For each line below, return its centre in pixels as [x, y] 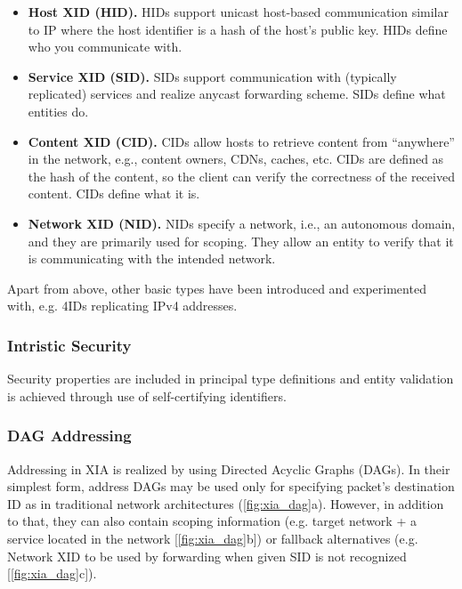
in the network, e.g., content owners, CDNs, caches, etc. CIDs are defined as [236, 159]
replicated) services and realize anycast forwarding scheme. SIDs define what [237, 94]
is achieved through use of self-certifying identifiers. [147, 395]
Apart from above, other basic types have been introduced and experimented [217, 288]
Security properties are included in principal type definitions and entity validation [231, 379]
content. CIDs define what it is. [114, 194]
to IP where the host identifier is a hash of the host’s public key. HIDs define [238, 29]
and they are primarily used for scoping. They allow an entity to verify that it [241, 241]
